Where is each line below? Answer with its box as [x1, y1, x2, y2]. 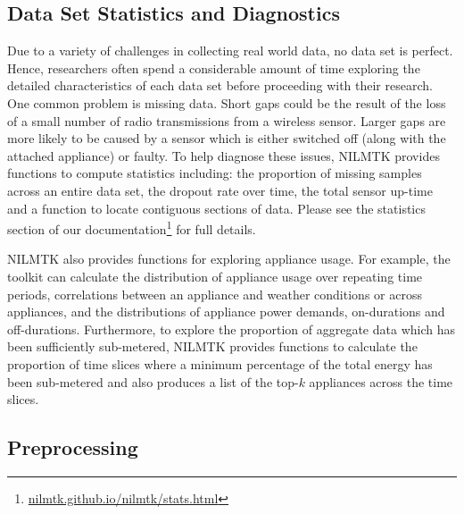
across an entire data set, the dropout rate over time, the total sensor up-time [7, 181, 433, 199]
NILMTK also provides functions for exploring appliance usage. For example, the [7, 249, 451, 268]
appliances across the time [309, 372, 453, 391]
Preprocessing [7, 434, 138, 461]
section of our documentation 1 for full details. [7, 217, 256, 238]
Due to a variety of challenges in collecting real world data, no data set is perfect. [7, 41, 453, 60]
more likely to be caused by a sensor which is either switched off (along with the [7, 129, 446, 147]
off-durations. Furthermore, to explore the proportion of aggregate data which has [7, 319, 455, 338]
